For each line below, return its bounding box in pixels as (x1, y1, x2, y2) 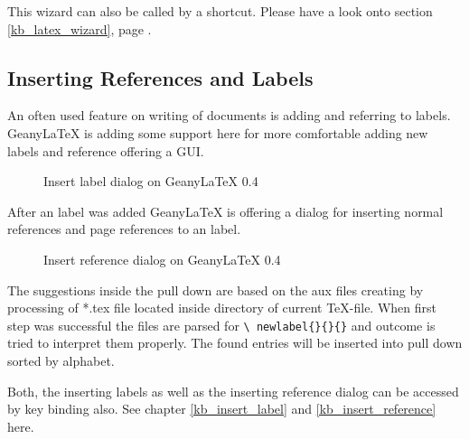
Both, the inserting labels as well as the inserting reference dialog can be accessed (7, 381, 459, 400)
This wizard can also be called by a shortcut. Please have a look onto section (7, 2, 433, 20)
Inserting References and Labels (7, 63, 314, 91)
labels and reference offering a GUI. (7, 141, 204, 160)
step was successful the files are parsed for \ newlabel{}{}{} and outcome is (7, 315, 436, 334)
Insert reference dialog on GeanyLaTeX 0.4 (43, 249, 281, 268)
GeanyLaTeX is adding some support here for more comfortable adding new (7, 123, 428, 142)
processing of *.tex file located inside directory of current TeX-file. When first (7, 298, 436, 317)
